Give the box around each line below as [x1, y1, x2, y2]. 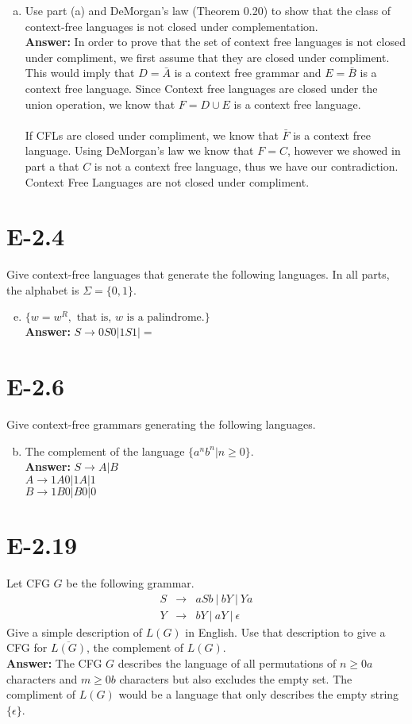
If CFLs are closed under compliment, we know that [25, 126, 279, 143]
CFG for [6, 639, 48, 656]
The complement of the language [25, 442, 185, 459]
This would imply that [25, 64, 135, 81]
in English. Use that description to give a [185, 623, 386, 640]
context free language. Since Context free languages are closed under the [25, 79, 378, 96]
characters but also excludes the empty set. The [119, 670, 352, 687]
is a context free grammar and [174, 64, 322, 81]
